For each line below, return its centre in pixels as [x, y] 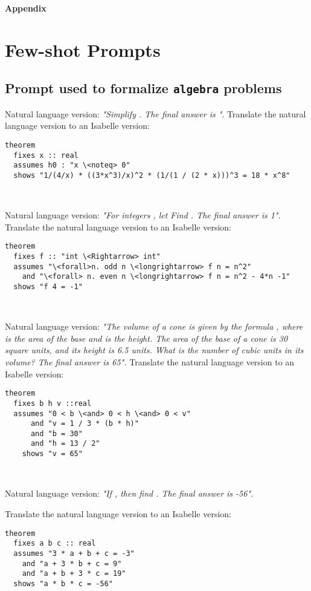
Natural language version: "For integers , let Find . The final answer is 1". [143, 215]
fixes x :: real [46, 155]
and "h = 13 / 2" [65, 444]
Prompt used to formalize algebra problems [143, 88]
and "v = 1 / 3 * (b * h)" [85, 424]
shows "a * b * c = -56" [63, 583]
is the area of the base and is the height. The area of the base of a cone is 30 [146, 338]
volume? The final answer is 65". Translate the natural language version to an [150, 362]
